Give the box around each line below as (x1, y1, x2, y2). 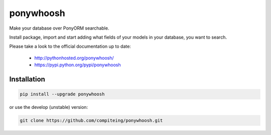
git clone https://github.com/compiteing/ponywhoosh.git (20, 118, 163, 123)
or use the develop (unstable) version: (9, 104, 88, 110)
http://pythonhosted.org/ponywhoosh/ (34, 55, 114, 61)
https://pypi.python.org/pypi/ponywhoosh (34, 62, 121, 68)
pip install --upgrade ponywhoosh (20, 91, 105, 97)
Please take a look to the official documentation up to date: (9, 43, 131, 50)
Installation (9, 75, 45, 83)
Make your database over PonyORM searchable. (9, 25, 109, 31)
